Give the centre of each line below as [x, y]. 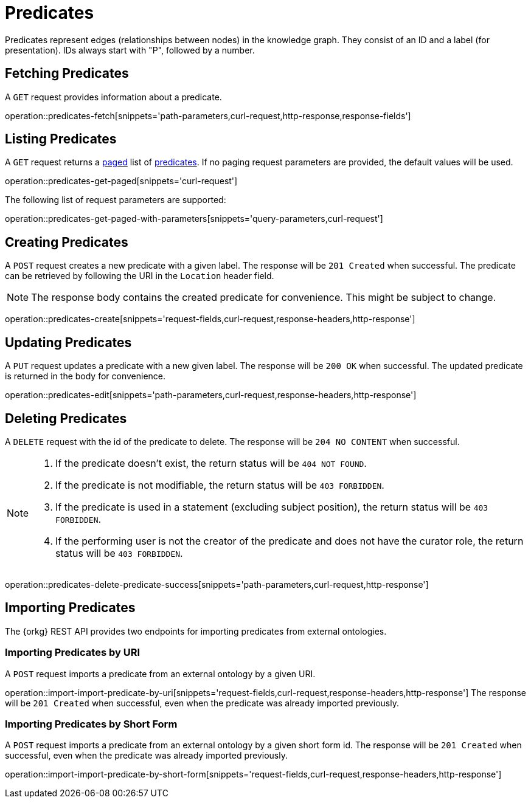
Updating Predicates [68, 342]
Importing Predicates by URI [72, 653]
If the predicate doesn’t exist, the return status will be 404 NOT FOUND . [211, 463]
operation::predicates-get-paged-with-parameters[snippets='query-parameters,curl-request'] [194, 219]
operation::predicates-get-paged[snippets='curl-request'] [121, 181]
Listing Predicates [61, 139]
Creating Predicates [67, 242]
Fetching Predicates [67, 74]
